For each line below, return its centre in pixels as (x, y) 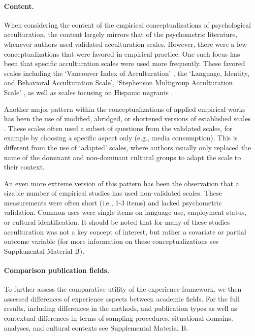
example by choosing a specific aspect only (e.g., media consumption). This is (121, 138)
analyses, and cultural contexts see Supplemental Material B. (96, 327)
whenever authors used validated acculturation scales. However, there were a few (126, 44)
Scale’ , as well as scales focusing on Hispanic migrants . (89, 92)
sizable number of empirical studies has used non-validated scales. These (113, 193)
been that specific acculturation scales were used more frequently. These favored (125, 63)
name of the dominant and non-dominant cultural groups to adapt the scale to (123, 157)
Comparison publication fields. (57, 270)
